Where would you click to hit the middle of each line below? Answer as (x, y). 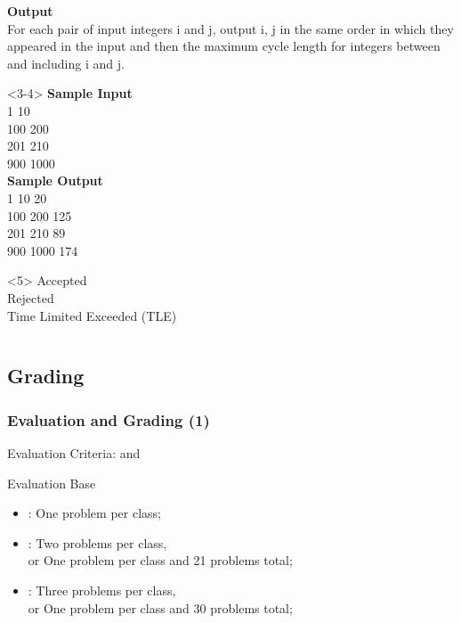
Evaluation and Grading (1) (109, 419)
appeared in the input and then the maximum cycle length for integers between (224, 46)
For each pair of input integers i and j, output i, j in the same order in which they (230, 28)
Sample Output (55, 180)
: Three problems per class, (102, 590)
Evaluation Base (52, 483)
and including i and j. (66, 63)
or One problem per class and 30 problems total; (160, 607)
